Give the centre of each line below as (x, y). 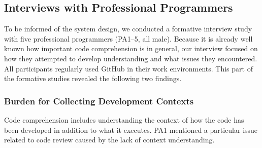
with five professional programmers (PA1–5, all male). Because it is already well (128, 38)
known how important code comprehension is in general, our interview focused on (131, 48)
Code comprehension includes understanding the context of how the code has (124, 119)
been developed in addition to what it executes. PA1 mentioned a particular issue (131, 129)
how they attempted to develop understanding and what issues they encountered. (131, 58)
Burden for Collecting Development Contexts (99, 101)
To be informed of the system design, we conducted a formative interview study (128, 29)
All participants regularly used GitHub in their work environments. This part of (128, 68)
